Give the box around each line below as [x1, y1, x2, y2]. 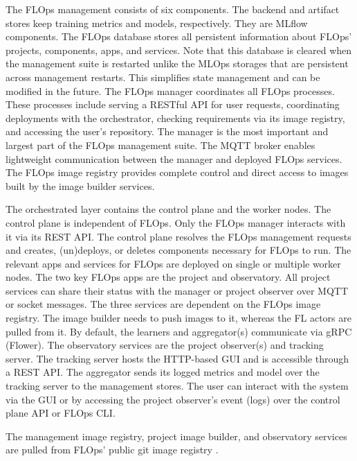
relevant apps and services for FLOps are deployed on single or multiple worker [6, 256, 341, 270]
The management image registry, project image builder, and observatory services [6, 428, 347, 443]
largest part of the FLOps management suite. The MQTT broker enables [6, 137, 315, 152]
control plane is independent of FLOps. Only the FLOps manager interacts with [6, 215, 346, 229]
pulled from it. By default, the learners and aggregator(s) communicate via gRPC [6, 324, 352, 338]
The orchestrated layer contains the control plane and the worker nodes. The [6, 202, 331, 216]
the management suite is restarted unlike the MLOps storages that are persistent [6, 56, 349, 71]
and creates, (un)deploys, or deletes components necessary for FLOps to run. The [6, 243, 351, 257]
